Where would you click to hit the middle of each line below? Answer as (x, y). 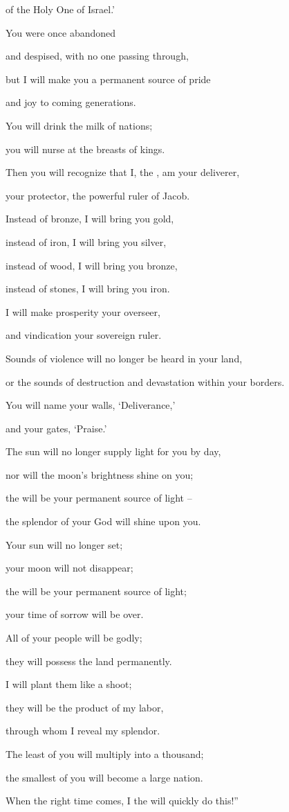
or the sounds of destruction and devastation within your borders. (145, 381)
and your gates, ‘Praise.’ (56, 428)
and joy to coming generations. (71, 102)
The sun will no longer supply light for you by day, (113, 451)
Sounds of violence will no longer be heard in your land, (124, 358)
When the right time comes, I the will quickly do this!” (122, 801)
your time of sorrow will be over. (75, 614)
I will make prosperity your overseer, (83, 311)
